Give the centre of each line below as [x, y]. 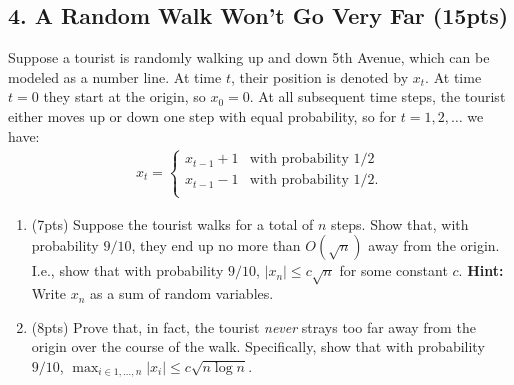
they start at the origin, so [124, 96]
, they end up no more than [216, 245]
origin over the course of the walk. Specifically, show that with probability [258, 346]
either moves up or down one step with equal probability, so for [202, 115]
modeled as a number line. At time [115, 76]
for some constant [393, 270]
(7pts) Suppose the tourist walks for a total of [172, 223]
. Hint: [481, 270]
